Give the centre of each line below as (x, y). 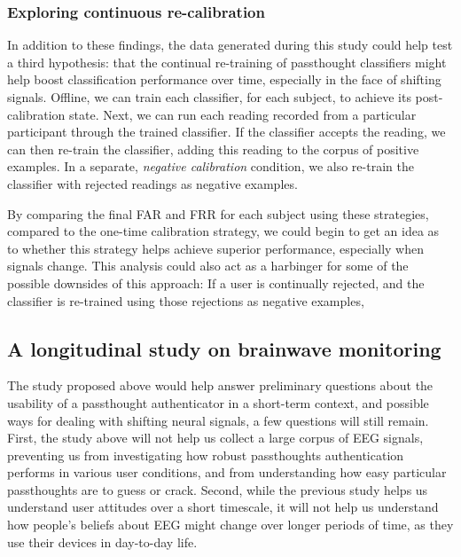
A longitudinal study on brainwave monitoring (224, 348)
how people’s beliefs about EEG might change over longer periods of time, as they (230, 525)
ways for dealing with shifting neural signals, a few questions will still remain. (218, 420)
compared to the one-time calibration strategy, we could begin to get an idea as (223, 231)
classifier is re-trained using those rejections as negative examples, (186, 300)
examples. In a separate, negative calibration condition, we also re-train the (211, 166)
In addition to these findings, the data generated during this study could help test (230, 45)
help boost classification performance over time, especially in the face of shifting (224, 79)
